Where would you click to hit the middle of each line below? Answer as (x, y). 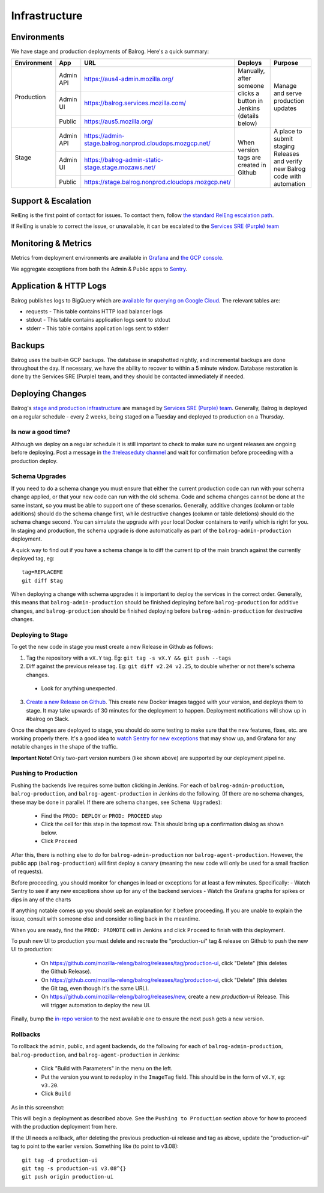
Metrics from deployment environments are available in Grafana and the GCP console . (118, 258)
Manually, (251, 71)
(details (248, 116)
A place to (288, 131)
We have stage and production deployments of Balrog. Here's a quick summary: (110, 52)
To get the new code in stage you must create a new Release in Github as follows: (112, 647)
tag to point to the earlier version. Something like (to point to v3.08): (95, 1146)
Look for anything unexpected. (79, 688)
